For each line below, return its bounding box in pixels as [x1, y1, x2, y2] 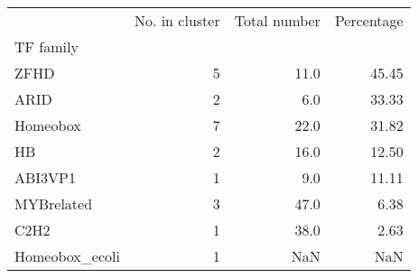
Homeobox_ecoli [14, 246, 120, 266]
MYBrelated [14, 193, 93, 214]
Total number [234, 10, 320, 31]
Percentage [334, 10, 404, 31]
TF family [14, 36, 79, 57]
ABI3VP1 [14, 167, 77, 188]
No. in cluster [134, 10, 220, 31]
